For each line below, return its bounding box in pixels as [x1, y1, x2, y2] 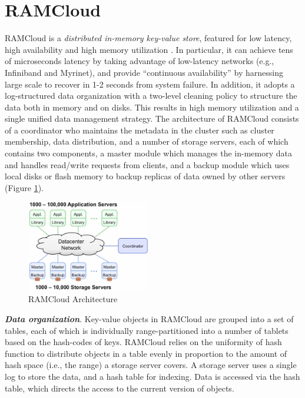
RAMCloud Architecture [28, 293, 118, 305]
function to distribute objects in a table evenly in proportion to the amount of [5, 347, 287, 359]
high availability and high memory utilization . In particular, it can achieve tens [5, 43, 293, 55]
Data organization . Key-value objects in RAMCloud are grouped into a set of [5, 313, 294, 325]
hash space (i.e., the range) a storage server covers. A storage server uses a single [5, 359, 297, 371]
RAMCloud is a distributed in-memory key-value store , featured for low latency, [5, 32, 292, 44]
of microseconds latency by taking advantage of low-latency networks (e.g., [5, 55, 274, 67]
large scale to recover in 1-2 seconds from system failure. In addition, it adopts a [5, 78, 295, 90]
